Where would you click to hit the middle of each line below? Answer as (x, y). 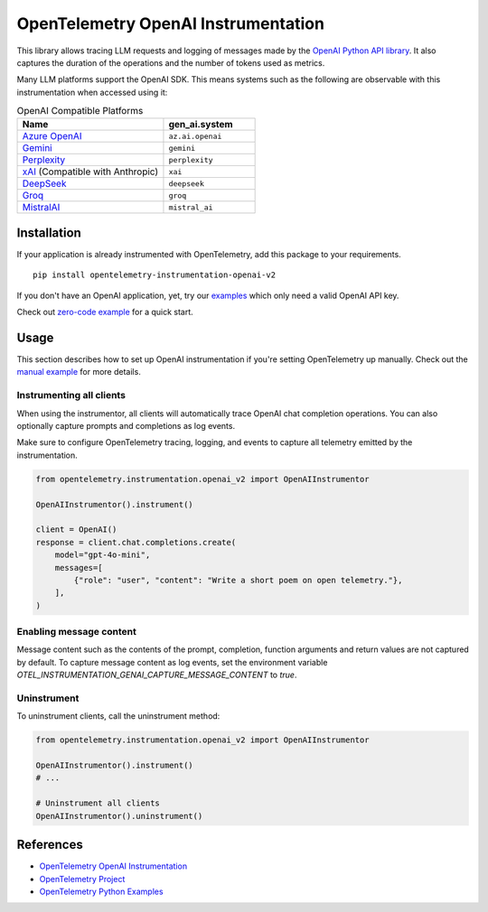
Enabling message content (77, 632)
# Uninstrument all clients (98, 803)
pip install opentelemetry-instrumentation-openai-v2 (154, 275)
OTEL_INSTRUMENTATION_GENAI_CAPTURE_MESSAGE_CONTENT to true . (157, 675)
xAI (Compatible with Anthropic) (90, 172)
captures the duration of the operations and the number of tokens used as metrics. (171, 62)
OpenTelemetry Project (82, 879)
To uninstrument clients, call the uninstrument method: (118, 716)
